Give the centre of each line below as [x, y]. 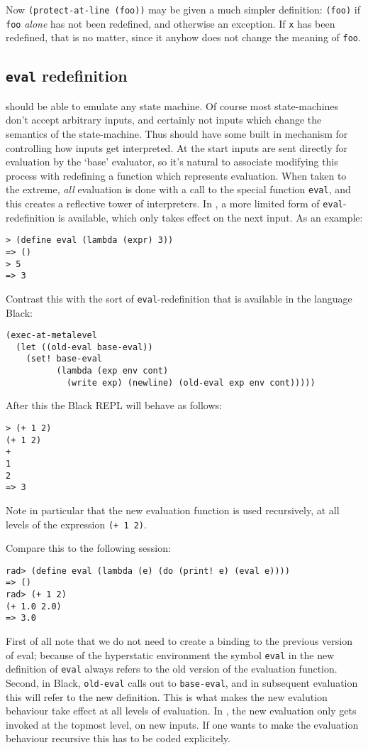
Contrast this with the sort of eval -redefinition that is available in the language [179, 298]
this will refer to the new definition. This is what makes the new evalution [167, 696]
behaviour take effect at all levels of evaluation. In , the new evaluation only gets [181, 711]
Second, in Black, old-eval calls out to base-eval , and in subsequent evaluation [182, 682]
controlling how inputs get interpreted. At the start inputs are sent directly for [177, 147]
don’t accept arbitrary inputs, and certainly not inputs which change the [164, 120]
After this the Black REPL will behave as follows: [114, 405]
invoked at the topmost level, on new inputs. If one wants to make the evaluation [182, 724]
